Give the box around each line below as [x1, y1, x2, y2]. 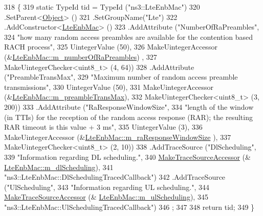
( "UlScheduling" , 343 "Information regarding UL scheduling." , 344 [4, 181, 209, 192]
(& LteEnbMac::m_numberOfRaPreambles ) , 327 [4, 51, 157, 62]
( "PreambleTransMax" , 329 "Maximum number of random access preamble [4, 71, 238, 82]
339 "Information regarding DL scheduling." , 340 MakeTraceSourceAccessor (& [4, 151, 251, 162]
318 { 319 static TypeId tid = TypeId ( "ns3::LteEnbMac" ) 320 [4, 2, 200, 12]
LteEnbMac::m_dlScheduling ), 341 [4, 161, 114, 172]
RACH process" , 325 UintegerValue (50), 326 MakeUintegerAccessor [4, 41, 217, 52]
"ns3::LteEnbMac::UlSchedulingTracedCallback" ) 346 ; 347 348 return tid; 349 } [4, 201, 255, 212]
